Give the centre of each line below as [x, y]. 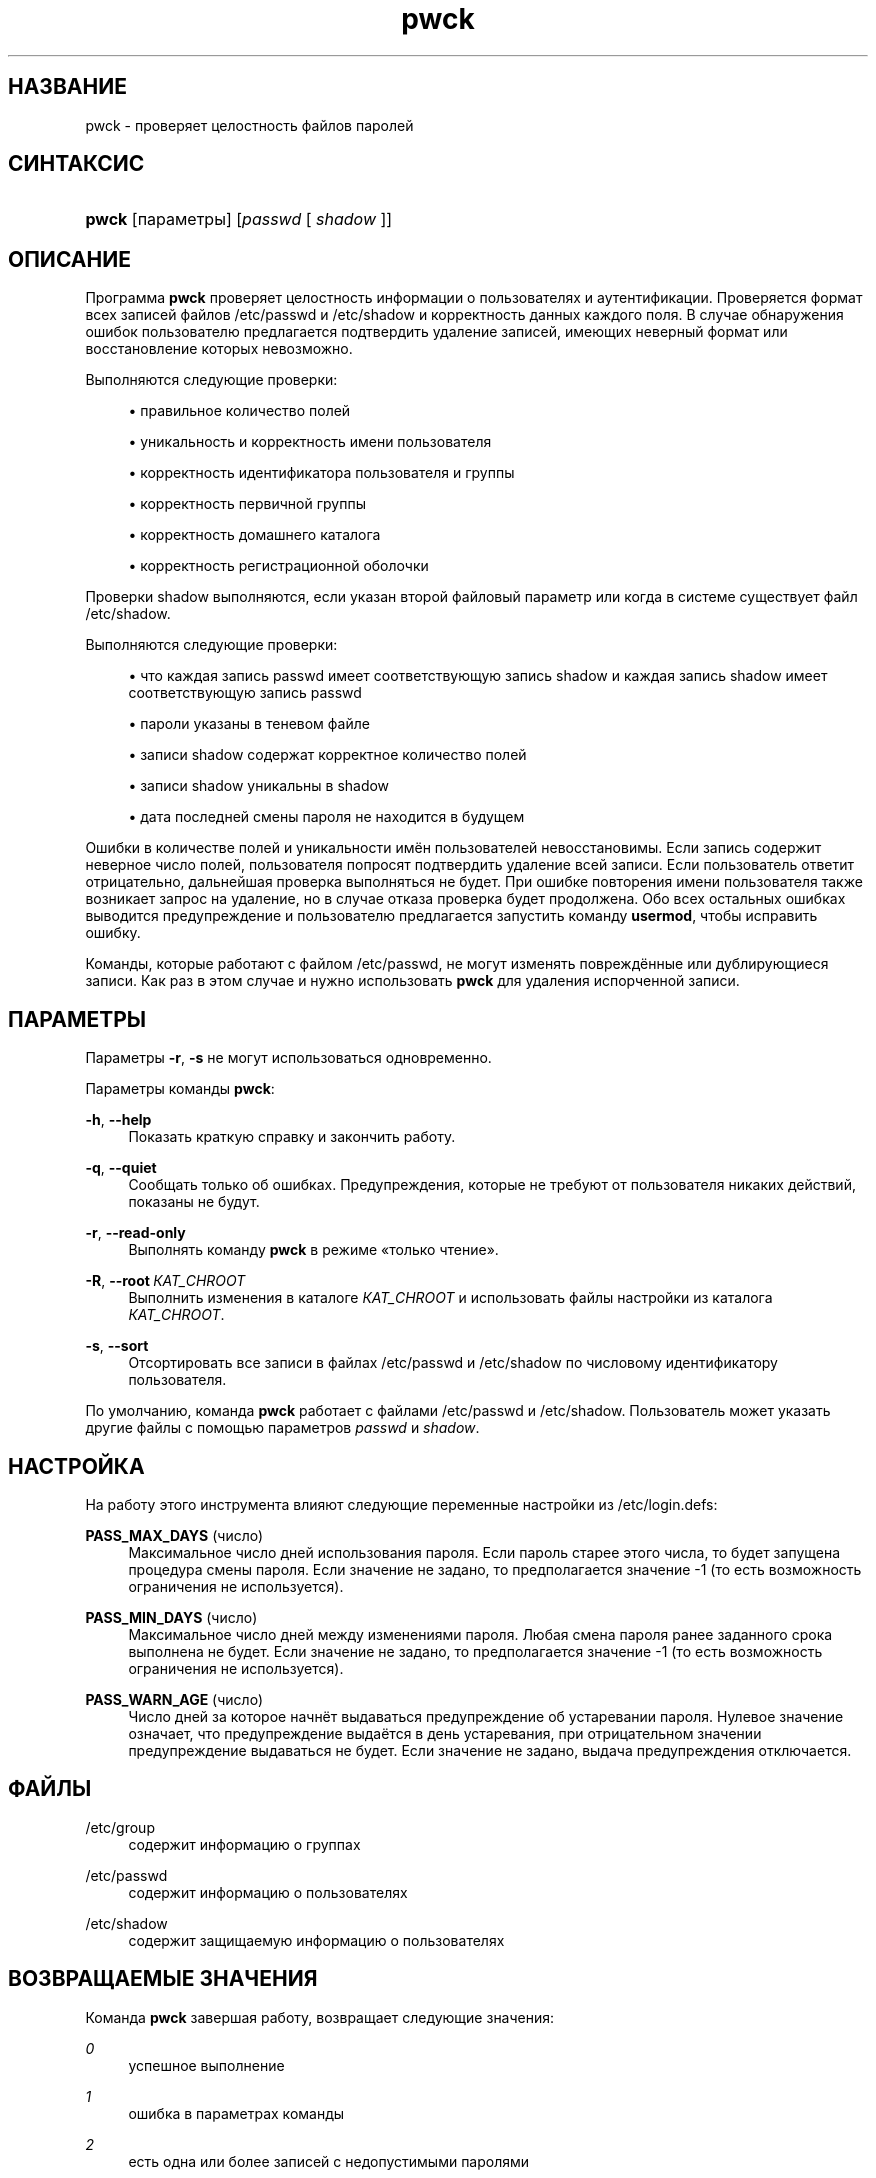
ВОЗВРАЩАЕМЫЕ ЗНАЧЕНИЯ [163, 1979]
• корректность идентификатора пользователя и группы [321, 473]
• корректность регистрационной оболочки [278, 566]
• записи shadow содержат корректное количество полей [327, 755]
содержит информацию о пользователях [268, 1892]
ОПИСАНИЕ [69, 259]
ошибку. [113, 933]
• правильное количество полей [239, 411]
